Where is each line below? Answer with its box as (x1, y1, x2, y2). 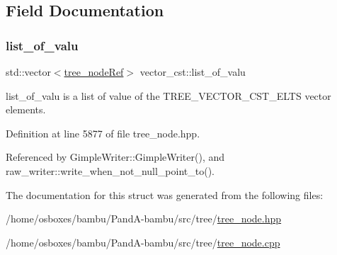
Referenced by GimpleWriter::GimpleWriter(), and (6, 149, 225, 164)
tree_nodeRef (64, 64, 124, 79)
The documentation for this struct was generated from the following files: (6, 187, 324, 202)
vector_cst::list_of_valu (139, 64, 246, 79)
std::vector (6, 64, 51, 79)
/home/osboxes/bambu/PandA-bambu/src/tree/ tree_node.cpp (6, 234, 280, 249)
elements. (6, 102, 46, 117)
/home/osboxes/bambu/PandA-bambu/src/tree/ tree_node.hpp (6, 211, 282, 226)
